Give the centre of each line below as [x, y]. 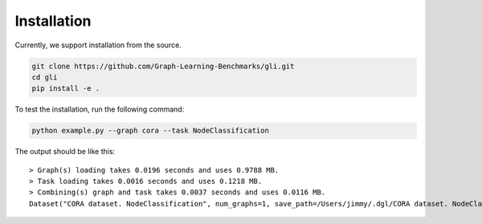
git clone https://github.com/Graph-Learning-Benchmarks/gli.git [163, 66]
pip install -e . [66, 89]
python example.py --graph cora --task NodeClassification [150, 131]
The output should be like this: [65, 152]
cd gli [45, 77]
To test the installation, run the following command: [100, 109]
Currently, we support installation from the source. [98, 45]
